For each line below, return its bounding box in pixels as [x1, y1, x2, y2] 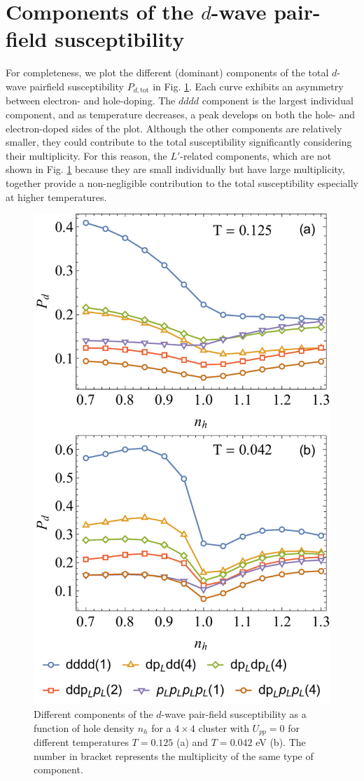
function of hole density [34, 720, 134, 735]
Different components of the [34, 706, 153, 721]
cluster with [198, 720, 249, 735]
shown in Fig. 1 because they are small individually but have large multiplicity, [6, 162, 345, 177]
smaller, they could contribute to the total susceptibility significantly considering [6, 134, 352, 149]
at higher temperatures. [6, 189, 107, 204]
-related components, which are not [180, 148, 332, 163]
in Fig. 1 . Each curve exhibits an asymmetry [153, 78, 344, 93]
